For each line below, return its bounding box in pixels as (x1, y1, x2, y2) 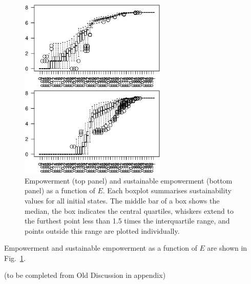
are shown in (207, 242, 247, 253)
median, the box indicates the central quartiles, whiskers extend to (25, 205, 234, 216)
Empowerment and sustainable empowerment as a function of (4, 242, 197, 253)
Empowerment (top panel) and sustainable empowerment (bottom (25, 175, 233, 186)
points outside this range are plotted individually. (25, 225, 180, 236)
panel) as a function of (25, 185, 95, 196)
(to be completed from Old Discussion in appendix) (4, 270, 166, 280)
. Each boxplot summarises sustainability (102, 185, 232, 196)
